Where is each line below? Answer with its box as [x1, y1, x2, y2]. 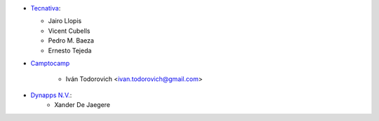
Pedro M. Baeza [48, 36, 95, 45]
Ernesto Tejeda [48, 46, 92, 55]
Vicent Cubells [48, 27, 91, 35]
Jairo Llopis [48, 17, 82, 25]
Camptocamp [30, 59, 70, 67]
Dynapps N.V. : [30, 91, 72, 99]
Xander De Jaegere [54, 101, 110, 109]
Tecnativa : [30, 4, 61, 12]
